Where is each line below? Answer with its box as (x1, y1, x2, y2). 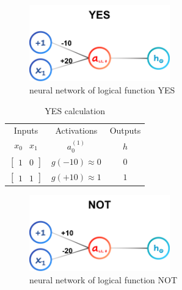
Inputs (13, 124, 38, 137)
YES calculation (45, 104, 105, 117)
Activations (55, 124, 98, 137)
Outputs (109, 124, 141, 137)
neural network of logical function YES (29, 84, 175, 96)
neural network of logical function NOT (29, 273, 177, 286)
